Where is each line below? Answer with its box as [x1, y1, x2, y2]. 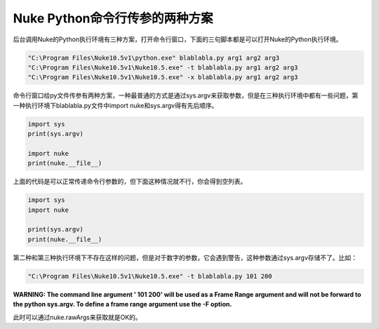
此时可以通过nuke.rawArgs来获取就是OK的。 [13, 313, 142, 321]
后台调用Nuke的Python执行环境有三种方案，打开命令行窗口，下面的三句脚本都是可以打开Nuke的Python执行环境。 [13, 35, 343, 43]
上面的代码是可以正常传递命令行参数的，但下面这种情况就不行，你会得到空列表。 [13, 177, 247, 186]
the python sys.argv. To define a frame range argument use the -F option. [13, 300, 232, 309]
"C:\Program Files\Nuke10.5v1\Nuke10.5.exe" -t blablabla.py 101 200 [27, 272, 272, 280]
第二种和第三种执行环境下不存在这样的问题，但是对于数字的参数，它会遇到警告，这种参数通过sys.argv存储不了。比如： [13, 253, 358, 262]
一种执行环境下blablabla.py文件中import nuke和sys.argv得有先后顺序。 [13, 101, 218, 109]
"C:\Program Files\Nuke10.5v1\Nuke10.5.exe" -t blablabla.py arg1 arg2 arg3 [27, 63, 298, 72]
